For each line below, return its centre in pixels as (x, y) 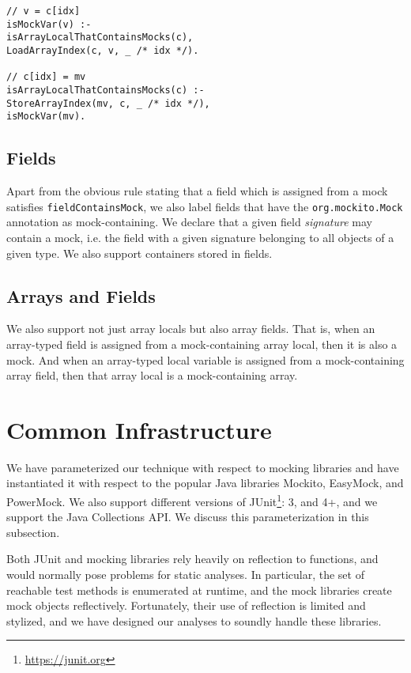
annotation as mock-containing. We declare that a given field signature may (189, 222)
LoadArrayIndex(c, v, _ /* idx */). (103, 50)
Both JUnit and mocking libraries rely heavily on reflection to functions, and (192, 559)
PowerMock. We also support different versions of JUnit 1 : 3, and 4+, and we (192, 500)
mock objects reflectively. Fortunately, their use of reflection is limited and (186, 605)
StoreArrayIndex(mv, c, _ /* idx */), (108, 103)
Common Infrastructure (139, 429)
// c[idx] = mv (46, 77)
